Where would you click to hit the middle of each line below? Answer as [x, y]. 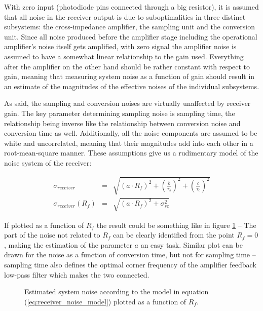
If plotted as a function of [44, 225]
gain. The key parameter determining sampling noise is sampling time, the [120, 113]
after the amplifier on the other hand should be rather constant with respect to [127, 66]
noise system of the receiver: [48, 162]
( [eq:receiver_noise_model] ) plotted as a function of [105, 301]
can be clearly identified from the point [174, 235]
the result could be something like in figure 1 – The [176, 225]
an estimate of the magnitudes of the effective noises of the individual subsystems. [132, 86]
